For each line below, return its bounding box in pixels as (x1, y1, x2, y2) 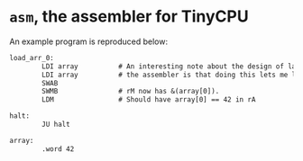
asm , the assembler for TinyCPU (9, 6, 250, 27)
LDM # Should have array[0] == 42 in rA (41, 95, 256, 104)
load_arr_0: (9, 53, 54, 62)
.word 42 (41, 144, 75, 154)
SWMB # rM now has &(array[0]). (41, 87, 220, 96)
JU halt (41, 120, 70, 130)
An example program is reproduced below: (9, 36, 169, 47)
